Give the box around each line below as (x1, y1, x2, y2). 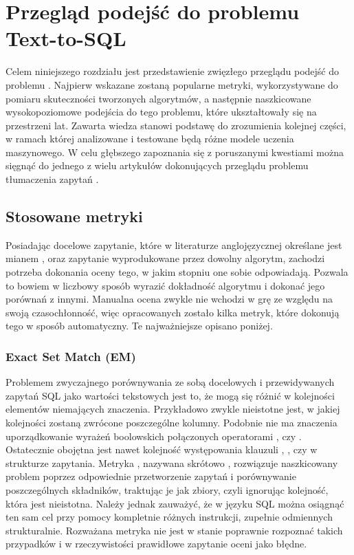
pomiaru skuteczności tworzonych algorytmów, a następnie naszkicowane (5, 91, 311, 105)
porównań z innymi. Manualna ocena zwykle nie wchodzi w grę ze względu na (5, 292, 333, 306)
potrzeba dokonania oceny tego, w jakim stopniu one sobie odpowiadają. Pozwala (5, 265, 349, 279)
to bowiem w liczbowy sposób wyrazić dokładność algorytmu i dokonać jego (5, 278, 325, 292)
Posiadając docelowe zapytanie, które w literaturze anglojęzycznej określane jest (5, 237, 342, 252)
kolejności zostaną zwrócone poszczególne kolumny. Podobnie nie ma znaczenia (5, 415, 338, 430)
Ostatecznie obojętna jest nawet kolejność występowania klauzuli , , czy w (5, 442, 318, 457)
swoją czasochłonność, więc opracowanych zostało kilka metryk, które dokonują (5, 305, 340, 319)
